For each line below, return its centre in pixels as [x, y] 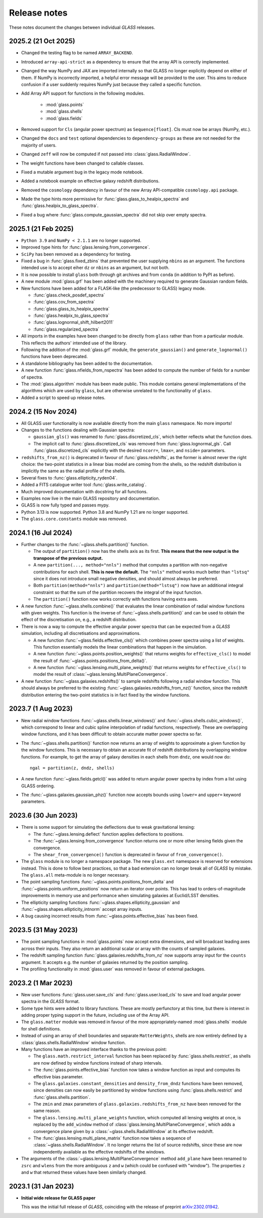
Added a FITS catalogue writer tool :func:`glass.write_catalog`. [84, 485]
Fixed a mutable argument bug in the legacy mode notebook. [82, 172]
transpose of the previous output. [68, 558]
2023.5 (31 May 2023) [43, 930]
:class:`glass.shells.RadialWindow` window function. [74, 1042]
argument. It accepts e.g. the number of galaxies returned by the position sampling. [105, 962]
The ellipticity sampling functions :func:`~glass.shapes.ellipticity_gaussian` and [101, 902]
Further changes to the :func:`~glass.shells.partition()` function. [85, 545]
